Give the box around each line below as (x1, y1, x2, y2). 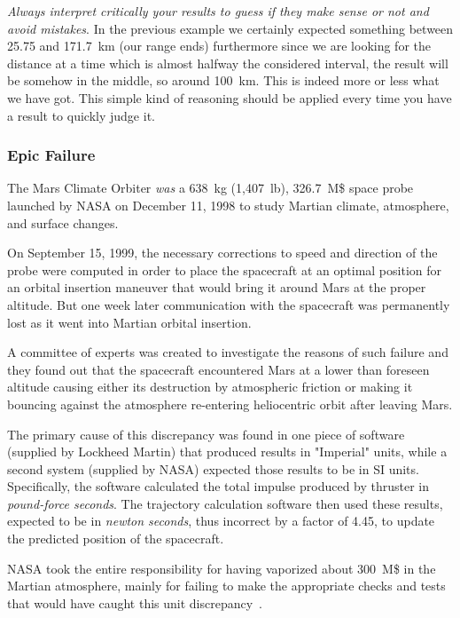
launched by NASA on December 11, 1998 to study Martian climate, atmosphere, (7, 195, 449, 214)
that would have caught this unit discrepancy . (7, 593, 263, 612)
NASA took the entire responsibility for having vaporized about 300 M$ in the (7, 559, 436, 577)
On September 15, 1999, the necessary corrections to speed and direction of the (7, 243, 438, 262)
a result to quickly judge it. (7, 106, 155, 124)
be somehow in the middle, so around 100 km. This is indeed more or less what (7, 71, 440, 90)
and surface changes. (7, 213, 119, 232)
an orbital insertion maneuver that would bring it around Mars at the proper (7, 278, 426, 297)
